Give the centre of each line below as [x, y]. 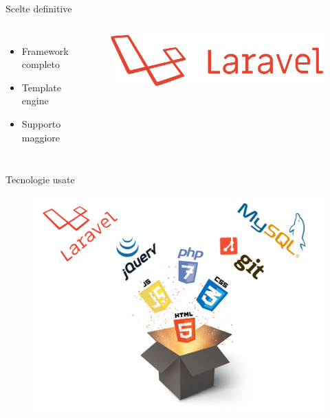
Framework [45, 50]
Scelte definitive [39, 8]
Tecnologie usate [40, 179]
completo [41, 64]
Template [41, 87]
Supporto [41, 123]
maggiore [41, 137]
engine [35, 101]
